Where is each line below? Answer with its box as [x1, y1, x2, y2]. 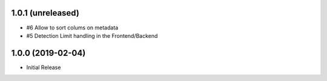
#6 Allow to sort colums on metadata [26, 24, 119, 31]
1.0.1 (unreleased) [11, 8, 80, 18]
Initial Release [26, 64, 61, 71]
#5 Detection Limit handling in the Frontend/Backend [26, 32, 158, 39]
